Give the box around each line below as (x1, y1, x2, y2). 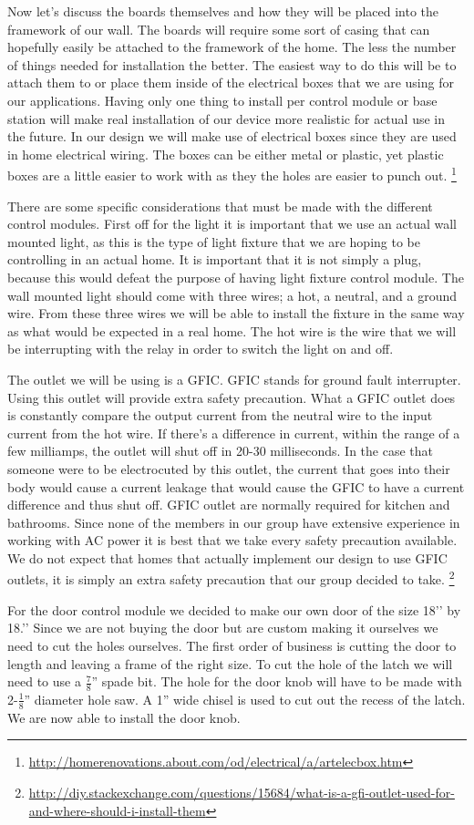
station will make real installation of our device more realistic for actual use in (7, 108, 445, 128)
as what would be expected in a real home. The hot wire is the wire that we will (7, 321, 457, 340)
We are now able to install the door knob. (7, 707, 241, 727)
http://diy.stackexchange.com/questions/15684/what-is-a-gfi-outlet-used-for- (28, 782, 455, 801)
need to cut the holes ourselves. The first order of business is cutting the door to (7, 635, 457, 655)
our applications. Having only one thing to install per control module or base (7, 90, 438, 109)
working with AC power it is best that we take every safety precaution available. (7, 531, 458, 550)
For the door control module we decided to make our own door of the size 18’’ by (7, 600, 461, 619)
